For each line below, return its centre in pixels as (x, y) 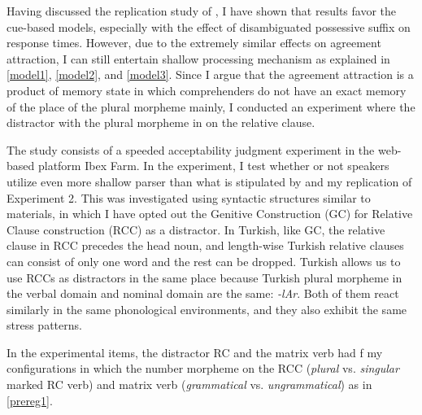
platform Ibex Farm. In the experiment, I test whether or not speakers (213, 166)
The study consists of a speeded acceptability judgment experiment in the (191, 149)
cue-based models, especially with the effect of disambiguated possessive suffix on (209, 26)
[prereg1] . (30, 400)
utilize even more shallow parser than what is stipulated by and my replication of (209, 181)
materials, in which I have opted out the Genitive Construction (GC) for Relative (210, 214)
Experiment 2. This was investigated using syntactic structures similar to (189, 197)
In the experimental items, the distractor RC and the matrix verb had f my (195, 352)
